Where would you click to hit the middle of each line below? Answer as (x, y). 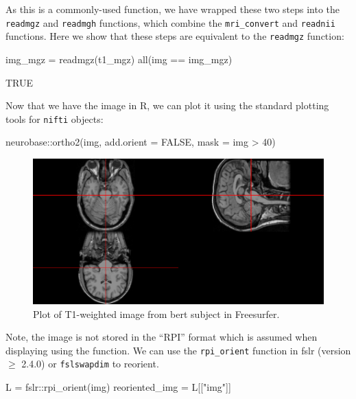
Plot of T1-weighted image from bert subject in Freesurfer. (156, 313)
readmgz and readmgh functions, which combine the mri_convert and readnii (170, 22)
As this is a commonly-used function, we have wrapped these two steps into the (173, 9)
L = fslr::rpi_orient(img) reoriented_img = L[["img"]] (118, 387)
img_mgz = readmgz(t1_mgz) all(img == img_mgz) (119, 59)
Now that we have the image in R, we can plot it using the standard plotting (167, 105)
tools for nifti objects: (55, 118)
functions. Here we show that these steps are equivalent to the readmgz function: (175, 36)
